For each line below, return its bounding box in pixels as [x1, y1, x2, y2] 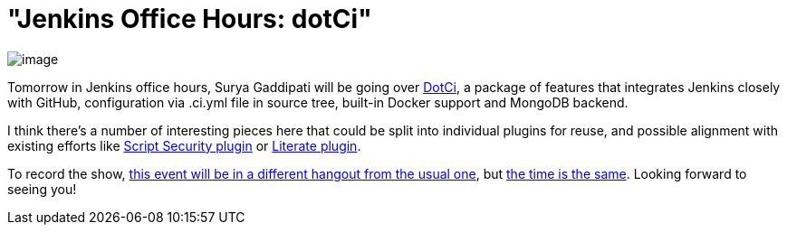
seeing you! [7, 181, 77, 197]
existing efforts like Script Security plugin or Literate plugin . [7, 137, 361, 153]
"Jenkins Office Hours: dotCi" [7, 4, 372, 34]
